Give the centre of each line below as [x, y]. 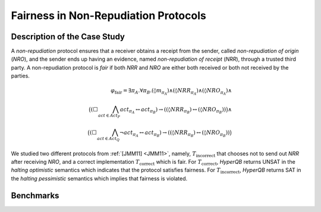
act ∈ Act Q [108, 139]
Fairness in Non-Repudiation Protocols [108, 15]
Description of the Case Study [68, 37]
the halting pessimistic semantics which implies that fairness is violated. [99, 178]
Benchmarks [35, 196]
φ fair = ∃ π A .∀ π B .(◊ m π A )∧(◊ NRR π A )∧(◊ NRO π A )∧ [171, 92]
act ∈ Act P [109, 116]
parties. [20, 76]
